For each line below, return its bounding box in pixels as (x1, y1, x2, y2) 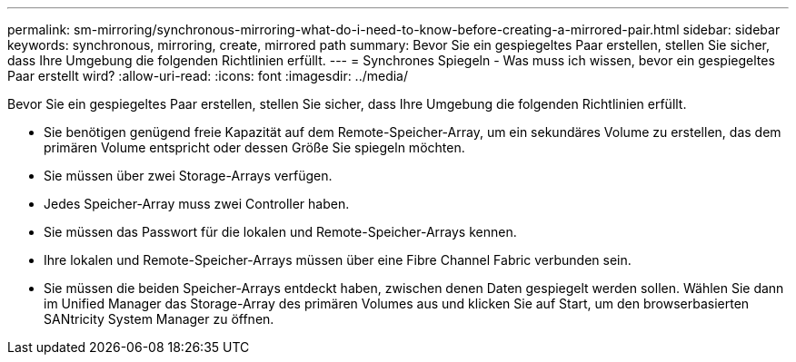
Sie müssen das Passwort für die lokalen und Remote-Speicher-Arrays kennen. (44, 224, 517, 240)
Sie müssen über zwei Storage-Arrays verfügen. (44, 168, 333, 183)
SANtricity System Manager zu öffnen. (44, 311, 274, 327)
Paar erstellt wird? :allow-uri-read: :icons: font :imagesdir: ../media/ (7, 68, 409, 83)
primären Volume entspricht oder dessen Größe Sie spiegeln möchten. (44, 140, 465, 155)
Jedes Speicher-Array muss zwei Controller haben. (44, 196, 350, 211)
